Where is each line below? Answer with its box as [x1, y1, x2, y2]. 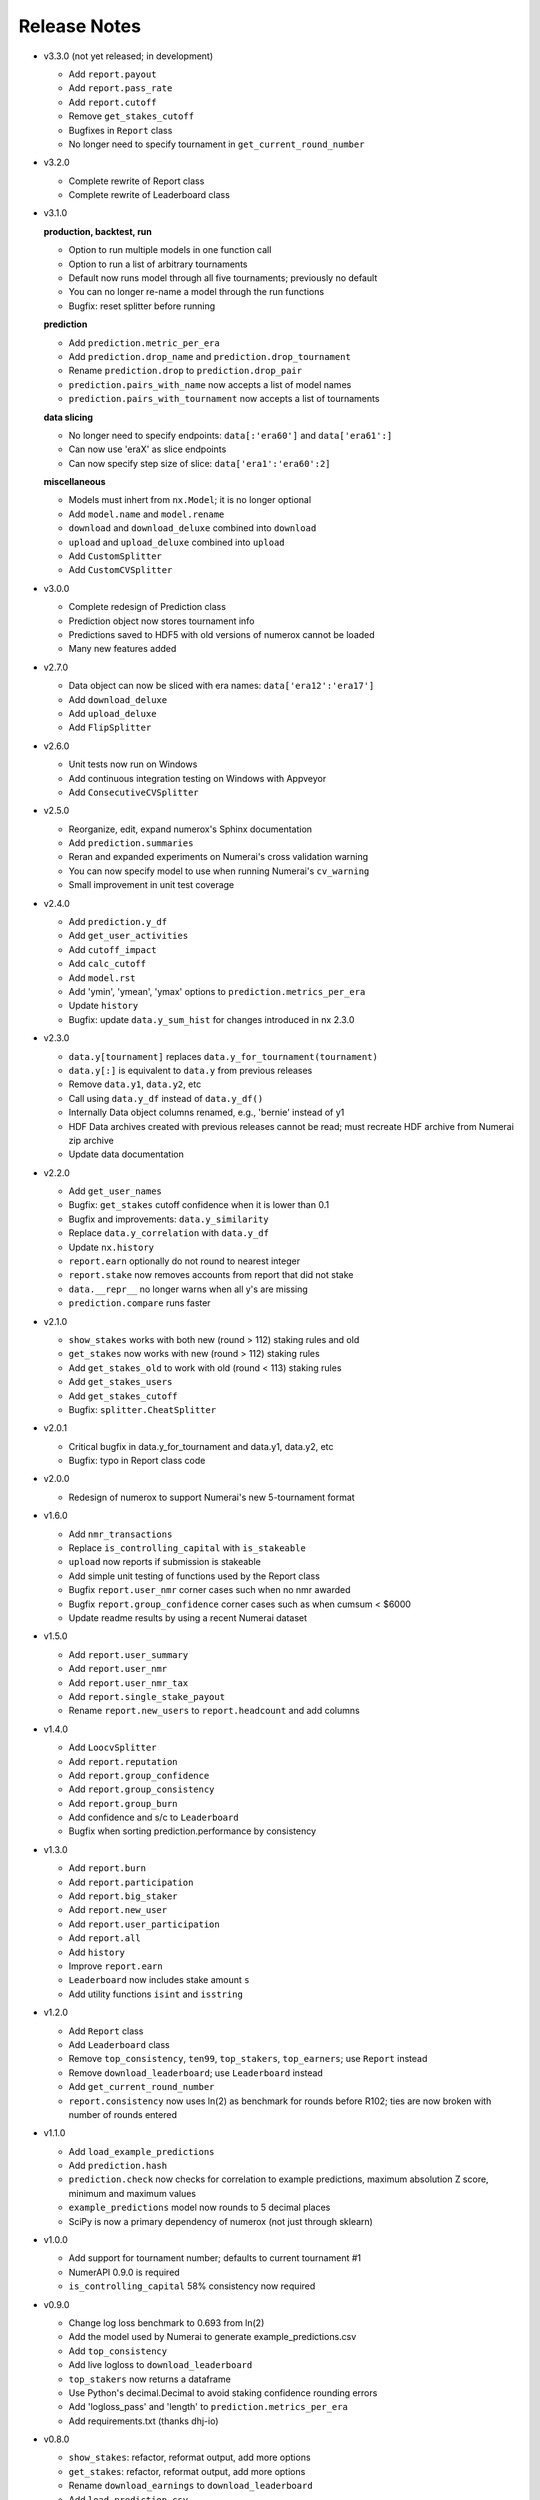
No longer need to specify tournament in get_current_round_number [68, 138, 365, 150]
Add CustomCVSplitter [68, 564, 173, 576]
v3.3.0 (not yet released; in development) [43, 50, 214, 62]
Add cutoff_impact [68, 943, 157, 955]
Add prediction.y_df [68, 916, 168, 928]
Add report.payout [68, 68, 157, 80]
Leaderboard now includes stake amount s [68, 1974, 250, 1986]
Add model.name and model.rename [68, 508, 225, 520]
